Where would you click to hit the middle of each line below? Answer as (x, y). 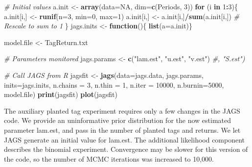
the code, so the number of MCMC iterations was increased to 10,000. (109, 158)
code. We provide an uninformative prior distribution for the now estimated (118, 120)
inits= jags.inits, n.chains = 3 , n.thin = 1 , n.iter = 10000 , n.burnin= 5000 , (114, 84)
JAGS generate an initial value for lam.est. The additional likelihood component (125, 139)
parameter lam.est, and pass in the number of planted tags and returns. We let (122, 130)
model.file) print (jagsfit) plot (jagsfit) (61, 94)
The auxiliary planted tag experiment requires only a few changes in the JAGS (122, 110)
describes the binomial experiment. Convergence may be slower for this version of (126, 149)
